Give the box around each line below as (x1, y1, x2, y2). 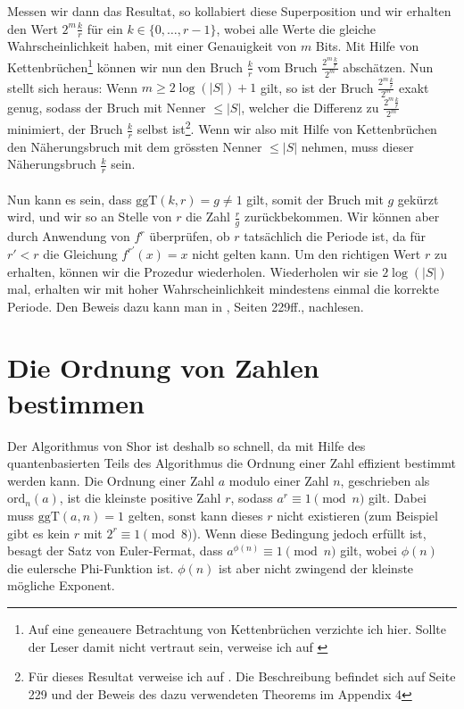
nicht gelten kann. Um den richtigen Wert (192, 244, 421, 263)
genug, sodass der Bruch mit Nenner (7, 97, 206, 116)
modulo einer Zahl (228, 471, 329, 489)
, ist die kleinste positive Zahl (59, 488, 221, 507)
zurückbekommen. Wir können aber (244, 207, 440, 226)
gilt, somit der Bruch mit (246, 189, 384, 208)
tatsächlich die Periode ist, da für (244, 227, 426, 246)
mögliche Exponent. (7, 576, 115, 595)
